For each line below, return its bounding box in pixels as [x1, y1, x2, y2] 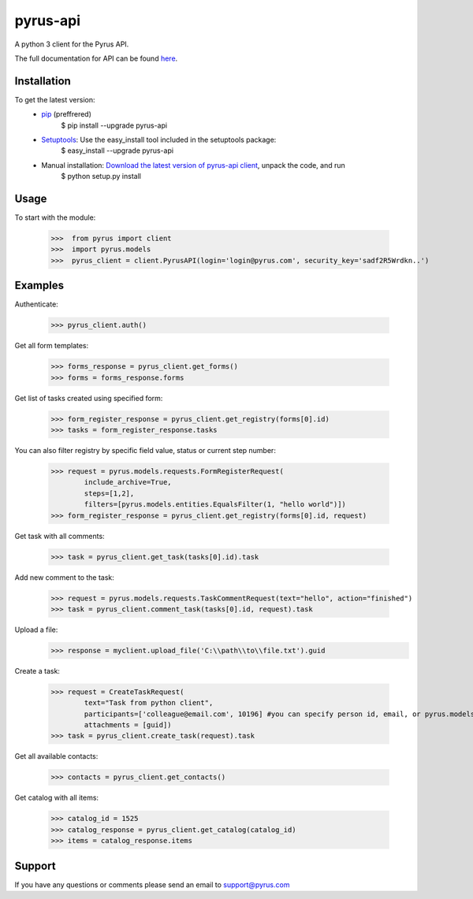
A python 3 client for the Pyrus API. [14, 39, 129, 49]
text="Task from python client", [84, 698, 214, 708]
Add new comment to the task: [14, 572, 114, 582]
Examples [14, 279, 65, 292]
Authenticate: [14, 299, 58, 309]
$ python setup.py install [61, 172, 142, 181]
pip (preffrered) [41, 110, 92, 119]
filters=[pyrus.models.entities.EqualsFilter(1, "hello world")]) [84, 500, 347, 509]
